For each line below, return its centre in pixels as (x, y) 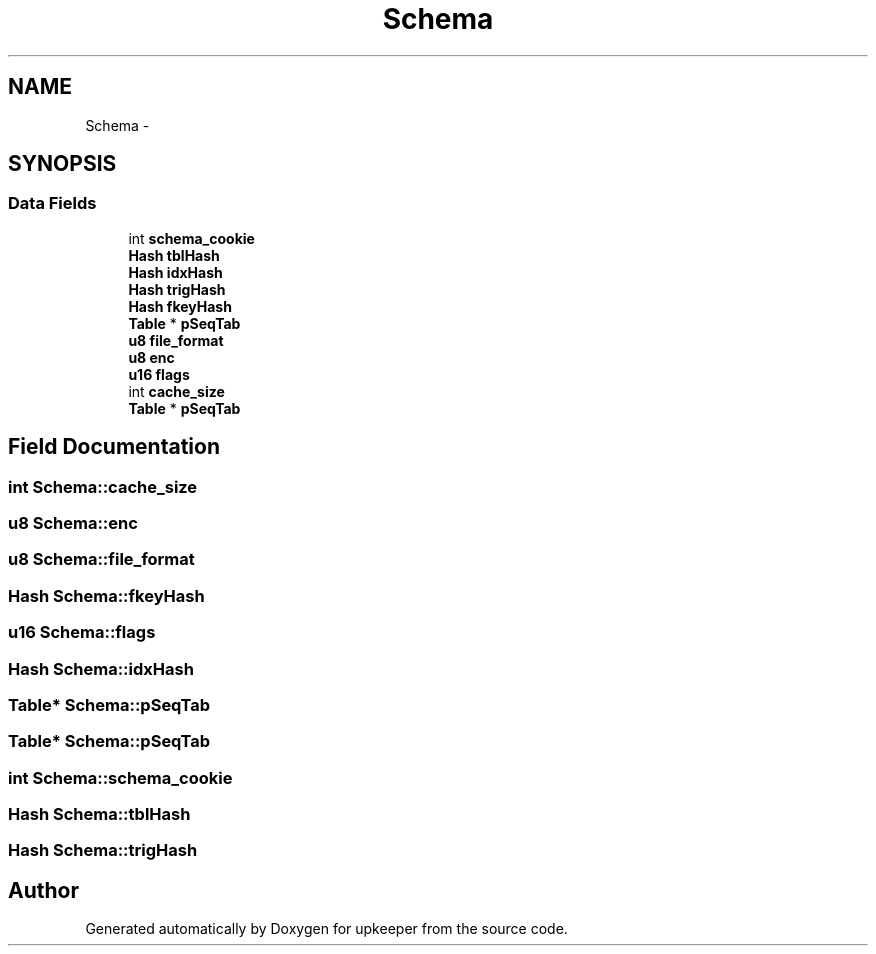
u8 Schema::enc (73, 523)
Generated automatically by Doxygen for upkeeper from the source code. (326, 929)
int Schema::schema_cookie (120, 777)
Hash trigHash (177, 289)
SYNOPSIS (62, 164)
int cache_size (176, 391)
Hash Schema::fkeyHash (106, 595)
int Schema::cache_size (103, 486)
